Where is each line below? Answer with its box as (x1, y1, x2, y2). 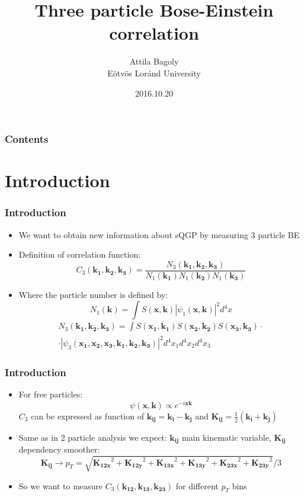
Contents (5, 132, 49, 146)
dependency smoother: (18, 443, 100, 456)
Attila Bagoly (129, 55, 179, 68)
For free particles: (18, 388, 83, 400)
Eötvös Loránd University (107, 66, 201, 79)
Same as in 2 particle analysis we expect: (18, 431, 167, 443)
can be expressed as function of (31, 409, 144, 422)
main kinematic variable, (181, 431, 271, 443)
